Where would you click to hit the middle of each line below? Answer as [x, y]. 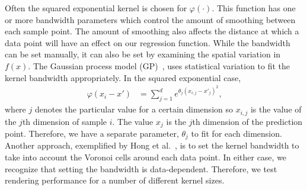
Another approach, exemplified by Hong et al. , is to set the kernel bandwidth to [152, 145]
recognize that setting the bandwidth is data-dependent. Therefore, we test [141, 168]
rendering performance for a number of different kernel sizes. [115, 180]
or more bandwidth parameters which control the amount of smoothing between [150, 19]
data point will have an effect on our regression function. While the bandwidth [148, 42]
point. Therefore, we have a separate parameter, [92, 133]
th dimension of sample [64, 121]
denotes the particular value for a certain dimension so [134, 109]
